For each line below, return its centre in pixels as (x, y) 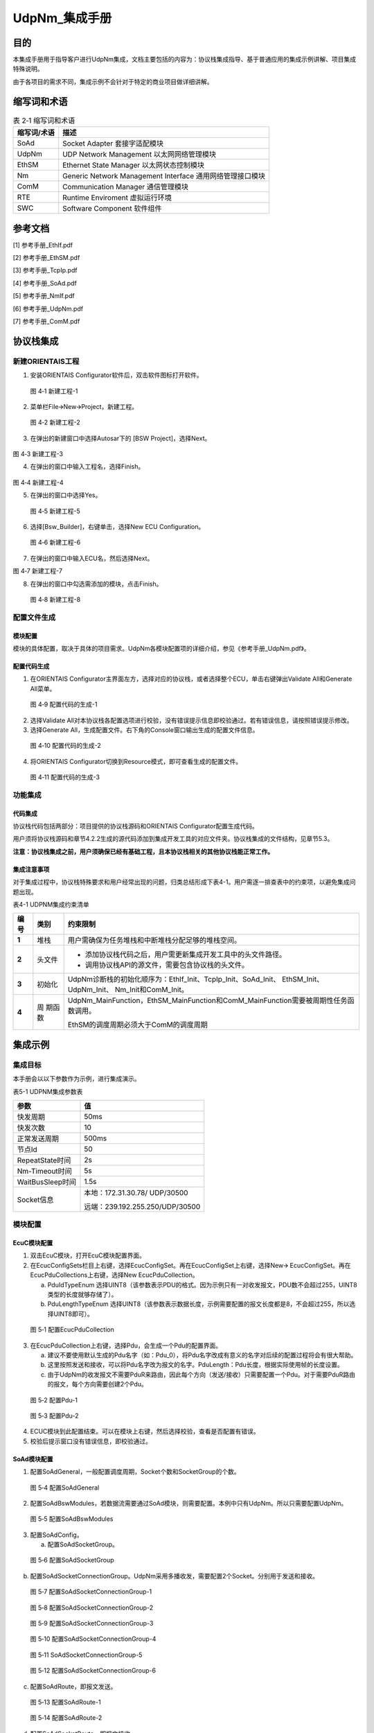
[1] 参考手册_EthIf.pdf (43, 245)
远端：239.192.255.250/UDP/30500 (142, 1206)
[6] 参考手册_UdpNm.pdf (48, 308)
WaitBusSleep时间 (46, 1182)
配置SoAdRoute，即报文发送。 (73, 1686)
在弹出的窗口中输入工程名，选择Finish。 (87, 467)
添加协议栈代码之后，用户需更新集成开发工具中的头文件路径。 (186, 955)
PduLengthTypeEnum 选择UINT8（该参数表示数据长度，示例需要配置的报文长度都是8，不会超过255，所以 (198, 1304)
